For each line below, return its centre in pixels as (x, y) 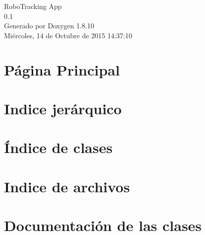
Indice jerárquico (63, 108)
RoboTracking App (33, 6)
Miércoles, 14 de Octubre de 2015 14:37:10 (68, 35)
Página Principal (62, 69)
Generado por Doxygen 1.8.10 (49, 26)
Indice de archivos (67, 186)
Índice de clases (58, 147)
